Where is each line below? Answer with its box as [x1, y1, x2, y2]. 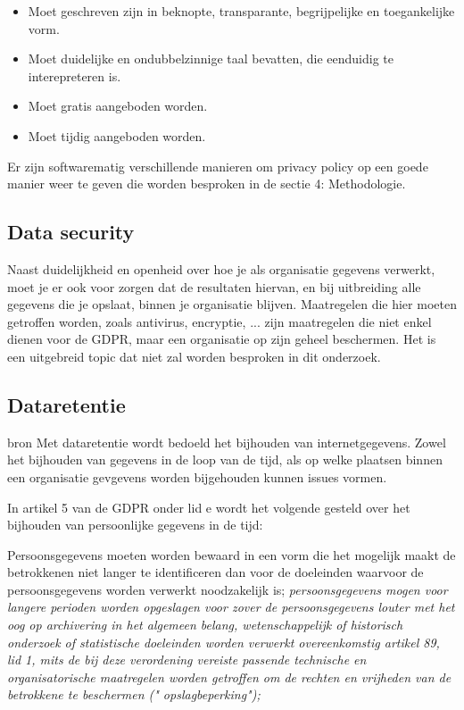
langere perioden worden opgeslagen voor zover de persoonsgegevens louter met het [7, 597, 455, 616]
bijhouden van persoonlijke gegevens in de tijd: [7, 515, 263, 534]
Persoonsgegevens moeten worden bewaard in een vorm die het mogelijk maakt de [7, 545, 456, 564]
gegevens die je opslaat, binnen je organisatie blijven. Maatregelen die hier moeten [7, 295, 457, 313]
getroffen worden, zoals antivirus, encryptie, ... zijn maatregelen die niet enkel [7, 312, 432, 330]
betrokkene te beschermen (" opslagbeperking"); [7, 685, 261, 704]
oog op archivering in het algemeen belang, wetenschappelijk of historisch [7, 615, 403, 634]
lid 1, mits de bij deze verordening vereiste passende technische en [7, 650, 367, 669]
